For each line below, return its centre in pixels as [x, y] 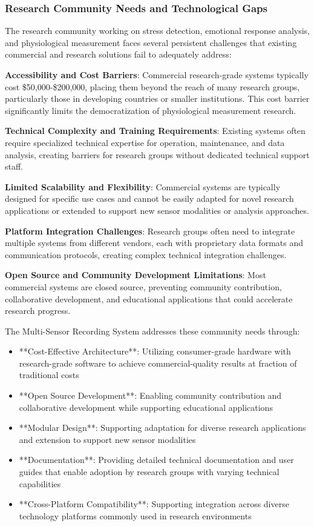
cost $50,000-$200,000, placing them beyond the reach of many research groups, [152, 86]
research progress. [38, 311]
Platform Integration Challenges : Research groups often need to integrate [150, 231]
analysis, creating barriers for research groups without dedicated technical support [157, 154]
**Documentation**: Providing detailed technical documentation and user [156, 460]
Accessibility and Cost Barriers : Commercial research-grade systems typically [157, 75]
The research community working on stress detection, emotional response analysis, [157, 31]
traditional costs [49, 375]
